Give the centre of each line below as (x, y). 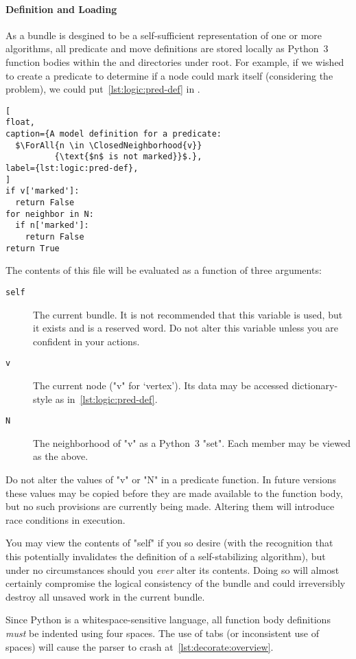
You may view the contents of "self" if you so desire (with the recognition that (169, 543)
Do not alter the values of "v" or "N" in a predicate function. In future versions (171, 479)
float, (20, 123)
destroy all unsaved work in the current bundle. (105, 596)
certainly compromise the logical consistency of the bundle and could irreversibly (176, 583)
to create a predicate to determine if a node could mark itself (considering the (169, 75)
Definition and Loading (61, 9)
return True (33, 248)
